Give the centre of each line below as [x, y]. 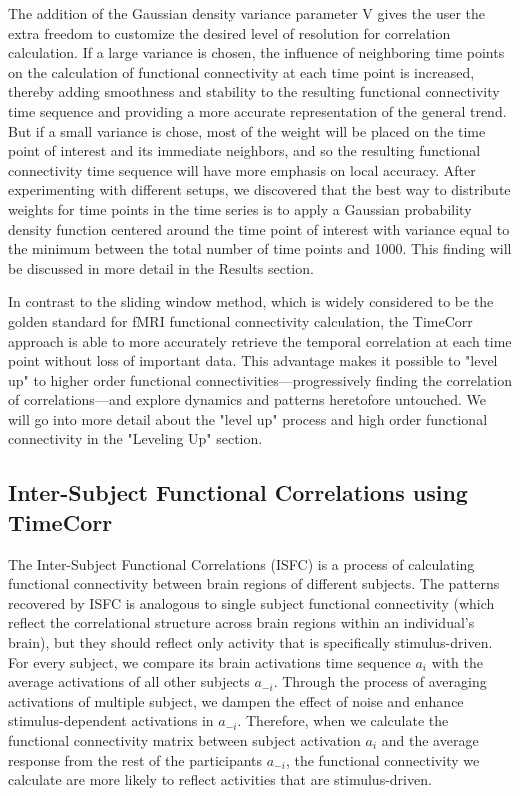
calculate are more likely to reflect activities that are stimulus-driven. [220, 779]
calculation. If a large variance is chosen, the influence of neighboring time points [256, 52]
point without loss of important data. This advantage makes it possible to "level [253, 360]
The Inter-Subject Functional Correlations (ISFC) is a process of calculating [241, 563]
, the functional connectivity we [382, 759]
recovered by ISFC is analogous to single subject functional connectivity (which [251, 602]
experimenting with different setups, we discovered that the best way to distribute [259, 189]
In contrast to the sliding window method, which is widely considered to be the [251, 301]
